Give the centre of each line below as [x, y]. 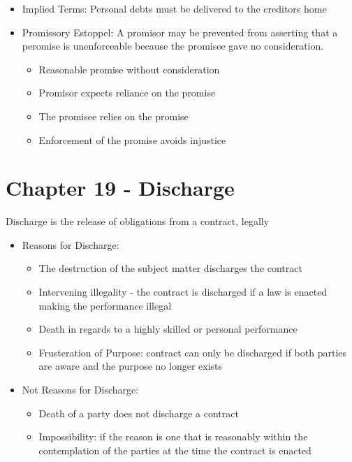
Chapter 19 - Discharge [120, 188]
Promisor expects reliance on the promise [127, 93]
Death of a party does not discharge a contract [139, 413]
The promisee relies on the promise [113, 116]
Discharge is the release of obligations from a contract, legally [138, 221]
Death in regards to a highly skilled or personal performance [168, 329]
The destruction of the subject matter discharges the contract [170, 268]
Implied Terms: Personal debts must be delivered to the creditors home [174, 8]
